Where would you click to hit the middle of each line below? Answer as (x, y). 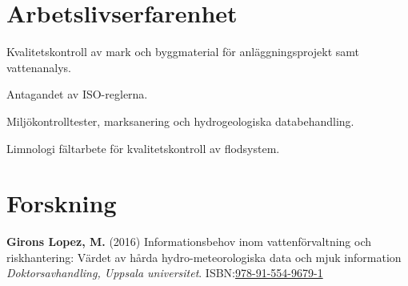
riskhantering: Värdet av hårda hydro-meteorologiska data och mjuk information (204, 257)
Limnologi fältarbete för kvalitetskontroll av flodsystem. (143, 148)
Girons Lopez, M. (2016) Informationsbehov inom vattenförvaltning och (189, 242)
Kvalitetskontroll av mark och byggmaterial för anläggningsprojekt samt (183, 52)
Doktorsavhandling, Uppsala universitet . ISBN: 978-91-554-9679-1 (165, 273)
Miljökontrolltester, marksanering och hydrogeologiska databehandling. (180, 121)
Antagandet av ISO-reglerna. (77, 94)
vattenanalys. (39, 67)
